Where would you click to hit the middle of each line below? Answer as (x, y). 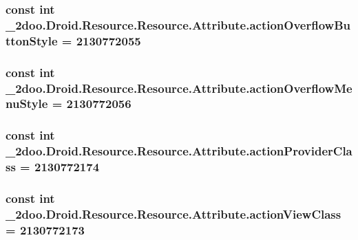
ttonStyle (32, 40)
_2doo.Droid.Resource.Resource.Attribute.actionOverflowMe (179, 88)
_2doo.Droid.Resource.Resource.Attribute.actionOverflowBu (178, 24)
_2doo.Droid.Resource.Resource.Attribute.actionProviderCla (179, 151)
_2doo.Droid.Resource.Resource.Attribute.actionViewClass (173, 214)
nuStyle (27, 103)
